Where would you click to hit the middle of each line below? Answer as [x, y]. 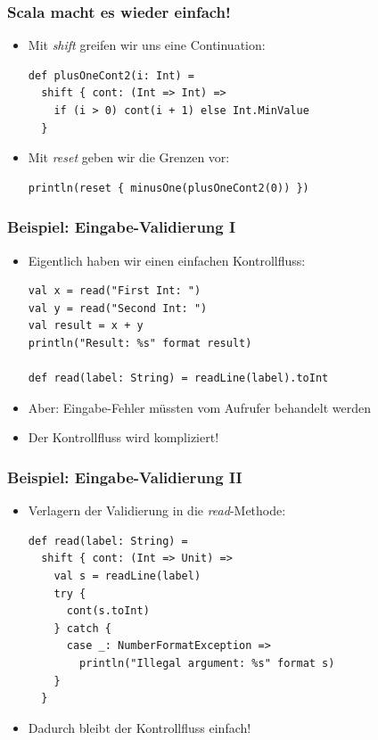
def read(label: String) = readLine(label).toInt [178, 378]
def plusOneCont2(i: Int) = [111, 75]
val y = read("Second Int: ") [118, 308]
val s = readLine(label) [127, 576]
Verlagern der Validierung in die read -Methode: [157, 510]
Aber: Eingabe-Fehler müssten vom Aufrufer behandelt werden [200, 407]
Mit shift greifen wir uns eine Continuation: [147, 45]
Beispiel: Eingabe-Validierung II [125, 477]
